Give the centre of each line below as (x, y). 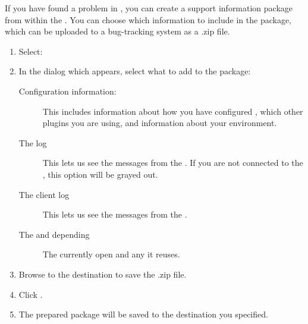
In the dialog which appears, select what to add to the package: (135, 71)
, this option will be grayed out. (100, 174)
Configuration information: (67, 91)
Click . (31, 294)
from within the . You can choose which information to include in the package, (148, 19)
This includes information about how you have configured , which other (173, 111)
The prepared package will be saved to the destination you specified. (143, 314)
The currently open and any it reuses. (111, 254)
